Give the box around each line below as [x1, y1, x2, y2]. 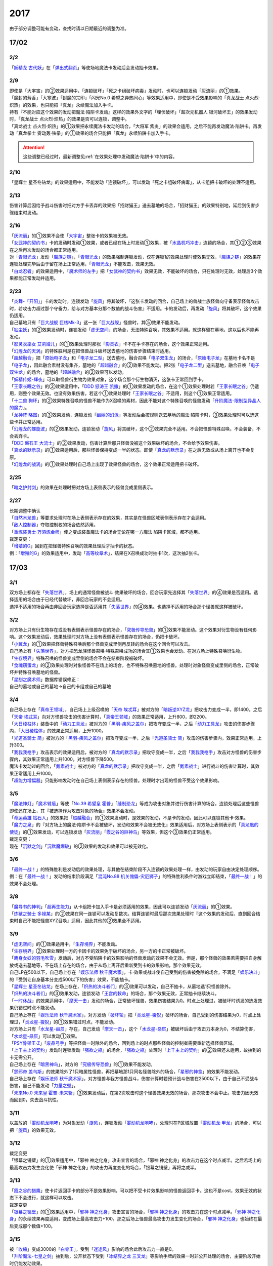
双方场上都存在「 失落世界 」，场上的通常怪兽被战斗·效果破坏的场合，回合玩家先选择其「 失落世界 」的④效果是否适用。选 [9, 589, 258, 596]
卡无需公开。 [9, 1054, 36, 1060]
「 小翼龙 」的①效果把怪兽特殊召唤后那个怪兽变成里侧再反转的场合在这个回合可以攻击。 [9, 641, 193, 647]
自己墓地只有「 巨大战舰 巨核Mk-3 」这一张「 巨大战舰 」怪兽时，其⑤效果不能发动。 [9, 320, 183, 326]
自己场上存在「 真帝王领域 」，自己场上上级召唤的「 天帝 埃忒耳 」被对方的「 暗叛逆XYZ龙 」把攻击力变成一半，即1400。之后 [9, 706, 262, 713]
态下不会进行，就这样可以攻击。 [9, 1195, 76, 1201]
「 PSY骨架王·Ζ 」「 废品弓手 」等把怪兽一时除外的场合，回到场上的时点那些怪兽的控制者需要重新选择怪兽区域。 [9, 1040, 237, 1046]
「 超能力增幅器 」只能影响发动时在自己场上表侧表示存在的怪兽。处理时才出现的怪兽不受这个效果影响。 [9, 777, 222, 783]
